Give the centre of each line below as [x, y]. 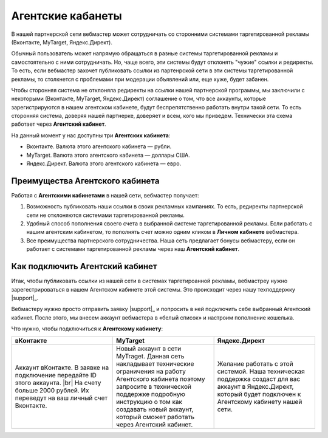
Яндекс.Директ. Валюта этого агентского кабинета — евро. [104, 163]
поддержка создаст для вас [259, 378]
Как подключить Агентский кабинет [84, 266]
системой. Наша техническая [261, 371]
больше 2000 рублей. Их [52, 390]
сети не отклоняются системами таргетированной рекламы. [105, 215]
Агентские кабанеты [67, 16]
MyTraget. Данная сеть [150, 356]
